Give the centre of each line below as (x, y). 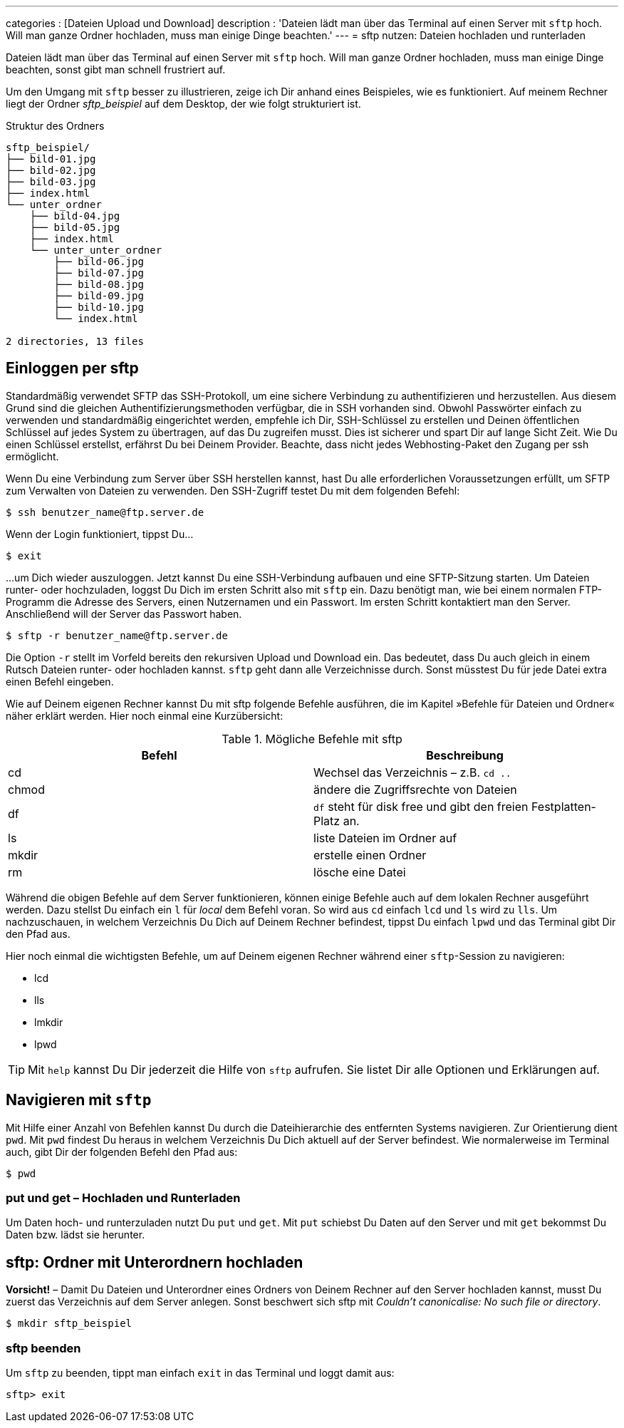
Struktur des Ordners (55, 126)
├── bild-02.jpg (51, 170)
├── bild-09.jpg (99, 296)
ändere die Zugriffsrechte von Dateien (415, 789)
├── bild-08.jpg (99, 284)
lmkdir (49, 1022)
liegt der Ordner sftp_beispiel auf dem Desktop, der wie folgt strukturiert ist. (183, 104)
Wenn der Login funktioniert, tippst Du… (100, 534)
